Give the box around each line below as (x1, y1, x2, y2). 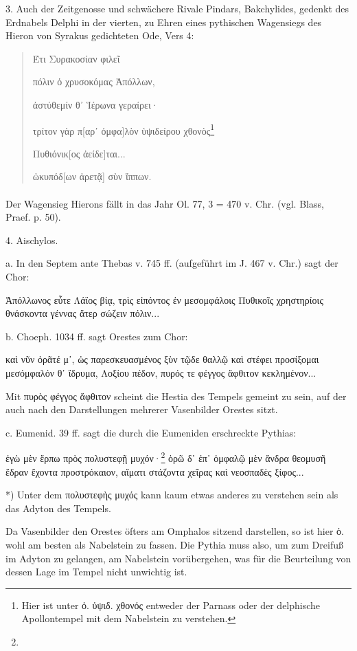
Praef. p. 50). (5, 210, 61, 224)
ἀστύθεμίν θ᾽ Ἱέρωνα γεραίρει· (32, 97, 159, 111)
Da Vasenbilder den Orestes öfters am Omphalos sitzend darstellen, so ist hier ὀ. (5, 524, 344, 538)
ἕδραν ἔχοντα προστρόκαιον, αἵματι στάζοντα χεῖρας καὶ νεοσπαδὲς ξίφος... (5, 464, 304, 478)
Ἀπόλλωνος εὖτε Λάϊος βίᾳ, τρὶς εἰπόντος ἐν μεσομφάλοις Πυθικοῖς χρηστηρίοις (5, 292, 323, 307)
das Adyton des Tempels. (5, 500, 111, 515)
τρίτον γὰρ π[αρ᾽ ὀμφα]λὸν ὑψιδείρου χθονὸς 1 (32, 121, 215, 137)
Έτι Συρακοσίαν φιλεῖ (32, 51, 120, 65)
